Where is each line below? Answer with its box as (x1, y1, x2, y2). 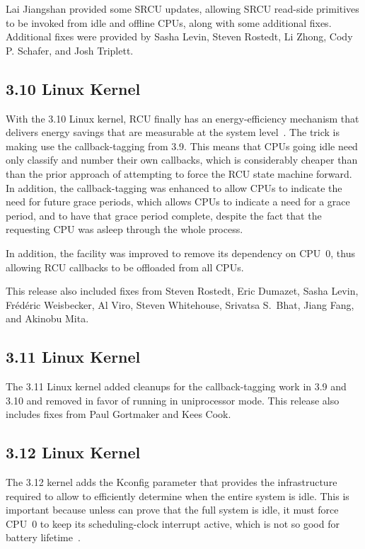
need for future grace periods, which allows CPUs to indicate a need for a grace (6, 194, 350, 209)
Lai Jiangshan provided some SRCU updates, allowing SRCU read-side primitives (6, 1, 359, 16)
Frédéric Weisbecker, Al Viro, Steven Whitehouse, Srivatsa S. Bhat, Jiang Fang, (6, 297, 354, 312)
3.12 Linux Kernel (6, 441, 141, 463)
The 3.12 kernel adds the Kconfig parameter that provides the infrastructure (6, 475, 337, 489)
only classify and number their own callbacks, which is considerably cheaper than (6, 152, 358, 167)
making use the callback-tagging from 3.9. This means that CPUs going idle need (6, 138, 358, 153)
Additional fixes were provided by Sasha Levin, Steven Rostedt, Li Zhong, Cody (6, 29, 353, 44)
